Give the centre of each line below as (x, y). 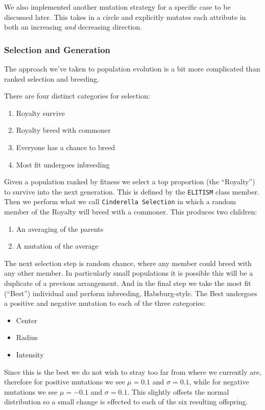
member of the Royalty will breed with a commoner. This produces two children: (131, 212)
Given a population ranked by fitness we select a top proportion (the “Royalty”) (130, 182)
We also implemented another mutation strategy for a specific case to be (117, 7)
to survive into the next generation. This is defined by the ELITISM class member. (132, 191)
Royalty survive (40, 113)
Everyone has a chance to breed (66, 147)
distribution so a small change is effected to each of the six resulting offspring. (126, 402)
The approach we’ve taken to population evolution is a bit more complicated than (132, 68)
